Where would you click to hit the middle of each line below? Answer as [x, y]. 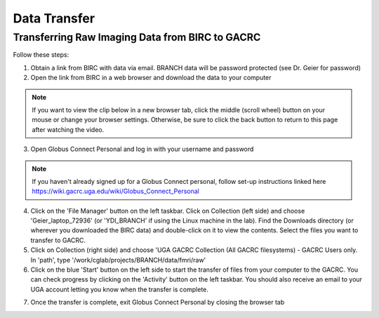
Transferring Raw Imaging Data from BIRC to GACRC [137, 37]
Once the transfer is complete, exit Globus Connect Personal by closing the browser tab [158, 303]
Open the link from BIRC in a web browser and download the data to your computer [151, 78]
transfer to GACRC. [58, 240]
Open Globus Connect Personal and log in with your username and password [142, 149]
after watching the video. [68, 129]
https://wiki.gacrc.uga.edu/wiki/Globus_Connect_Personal [115, 191]
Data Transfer [54, 18]
